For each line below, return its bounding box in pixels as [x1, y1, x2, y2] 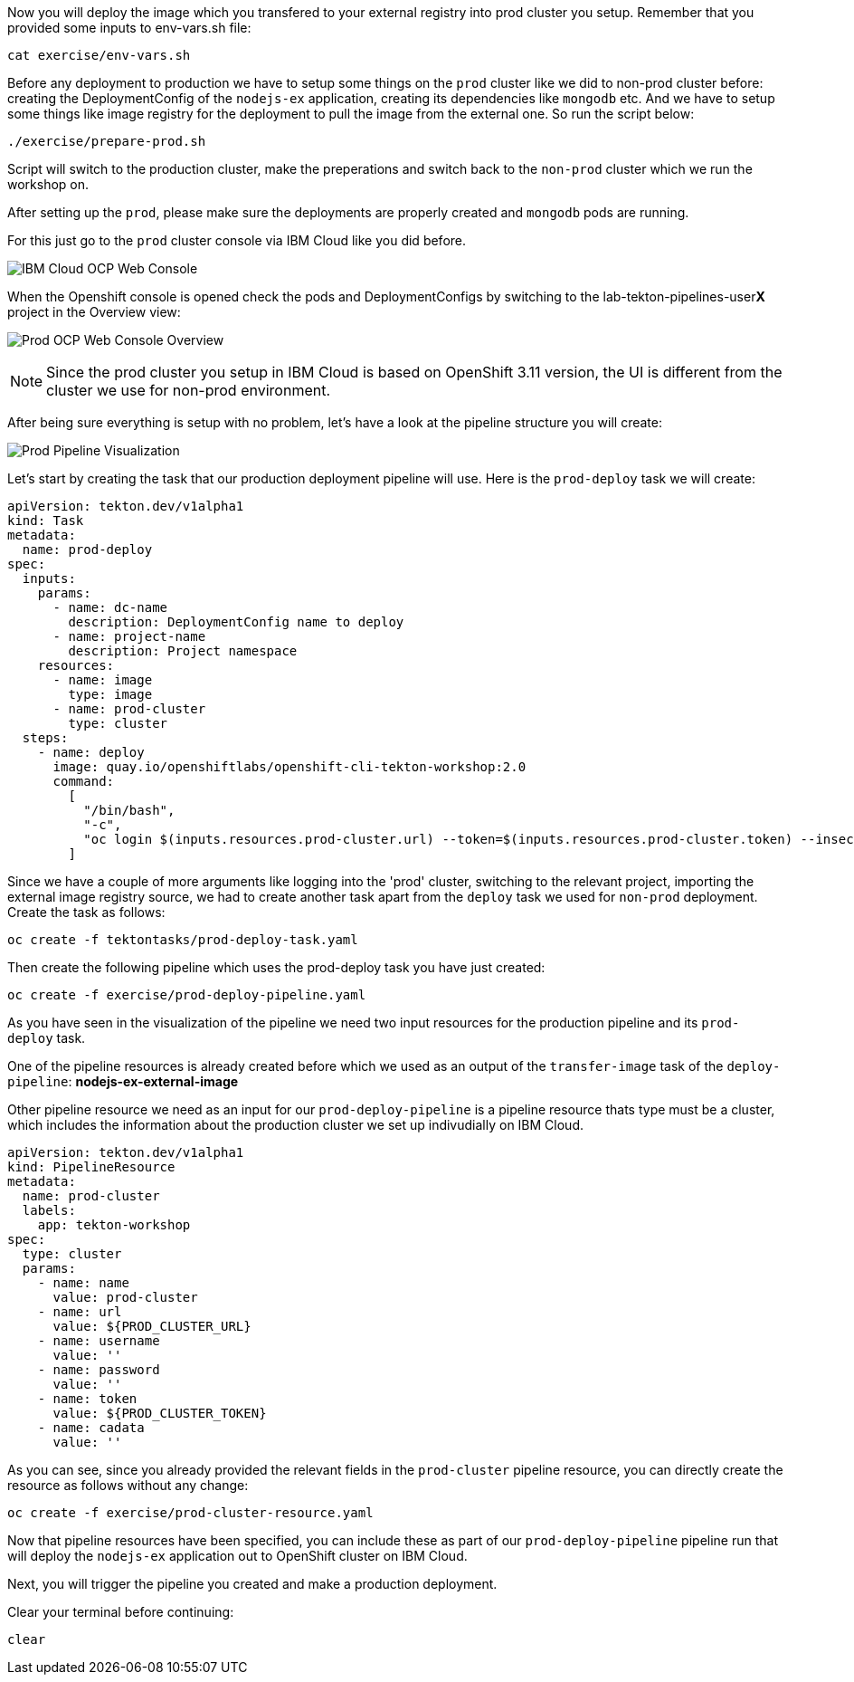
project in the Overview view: [7, 304, 181, 320]
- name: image [52, 673, 153, 687]
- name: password [37, 1362, 160, 1377]
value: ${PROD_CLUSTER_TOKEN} [52, 1406, 267, 1420]
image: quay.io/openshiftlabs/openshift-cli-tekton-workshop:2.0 [52, 760, 527, 774]
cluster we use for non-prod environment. [46, 381, 331, 399]
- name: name [37, 1276, 129, 1290]
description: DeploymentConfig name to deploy [68, 615, 404, 629]
